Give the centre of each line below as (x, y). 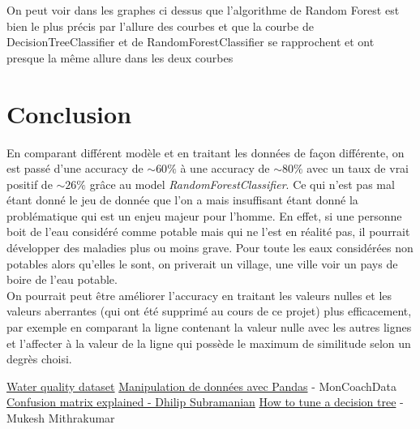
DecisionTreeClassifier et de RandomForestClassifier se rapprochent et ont (191, 42)
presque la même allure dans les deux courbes (120, 57)
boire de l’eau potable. (62, 279)
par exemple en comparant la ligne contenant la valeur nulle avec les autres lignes (209, 327)
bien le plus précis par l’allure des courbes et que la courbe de (160, 26)
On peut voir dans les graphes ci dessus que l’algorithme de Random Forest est (203, 10)
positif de (30, 184)
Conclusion (69, 113)
